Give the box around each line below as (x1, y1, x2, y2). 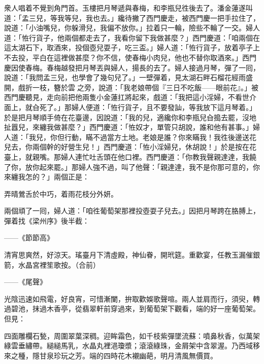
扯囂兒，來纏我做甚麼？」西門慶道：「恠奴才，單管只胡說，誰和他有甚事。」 (4, 122, 253, 132)
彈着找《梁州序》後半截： (4, 215, 89, 226)
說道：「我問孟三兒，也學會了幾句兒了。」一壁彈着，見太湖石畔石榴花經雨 (4, 72, 246, 83)
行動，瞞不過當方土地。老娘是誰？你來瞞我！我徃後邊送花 (64, 131, 256, 142)
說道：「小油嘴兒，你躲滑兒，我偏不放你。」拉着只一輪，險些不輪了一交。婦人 (4, 22, 260, 33)
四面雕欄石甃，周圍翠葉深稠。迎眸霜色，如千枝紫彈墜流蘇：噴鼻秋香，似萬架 (4, 330, 260, 341)
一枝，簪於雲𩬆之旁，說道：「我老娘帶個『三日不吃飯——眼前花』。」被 (32, 82, 258, 92)
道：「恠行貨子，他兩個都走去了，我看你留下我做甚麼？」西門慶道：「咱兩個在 (4, 32, 260, 43)
